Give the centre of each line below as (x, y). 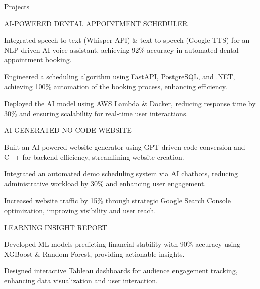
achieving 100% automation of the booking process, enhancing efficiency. (116, 86)
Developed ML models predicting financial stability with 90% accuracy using (122, 244)
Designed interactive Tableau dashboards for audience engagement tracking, (121, 271)
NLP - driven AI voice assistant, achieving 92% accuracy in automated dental (121, 50)
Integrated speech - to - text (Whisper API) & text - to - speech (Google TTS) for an (127, 40)
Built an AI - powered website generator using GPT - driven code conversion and (125, 147)
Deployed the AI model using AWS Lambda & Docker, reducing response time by (130, 103)
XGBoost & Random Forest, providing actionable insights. (94, 254)
